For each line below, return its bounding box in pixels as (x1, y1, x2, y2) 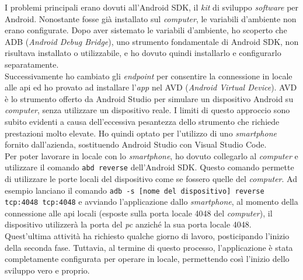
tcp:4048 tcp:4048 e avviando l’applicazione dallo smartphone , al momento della (5, 195, 298, 208)
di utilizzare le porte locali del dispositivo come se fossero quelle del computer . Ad (5, 172, 297, 184)
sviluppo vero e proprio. (5, 264, 90, 276)
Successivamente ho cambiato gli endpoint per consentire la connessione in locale (5, 69, 292, 82)
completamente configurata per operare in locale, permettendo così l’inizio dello (5, 253, 290, 265)
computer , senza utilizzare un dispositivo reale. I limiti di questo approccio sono (5, 104, 290, 116)
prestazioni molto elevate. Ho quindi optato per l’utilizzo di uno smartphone (5, 127, 277, 139)
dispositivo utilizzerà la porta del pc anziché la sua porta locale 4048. (5, 218, 252, 230)
